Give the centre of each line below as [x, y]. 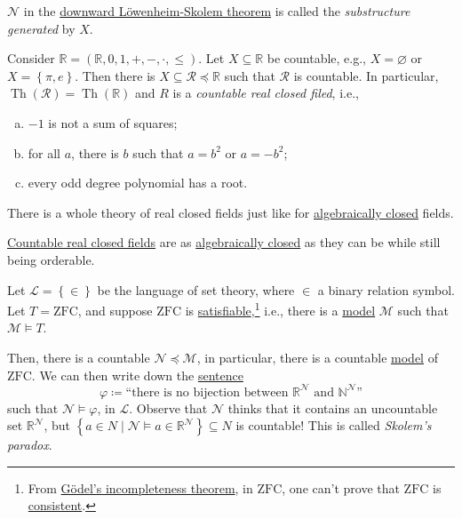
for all [44, 152]
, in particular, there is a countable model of [317, 357]
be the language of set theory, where [196, 289]
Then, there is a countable [79, 357]
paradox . [30, 445]
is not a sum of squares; [113, 122]
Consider [31, 58]
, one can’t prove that [341, 487]
